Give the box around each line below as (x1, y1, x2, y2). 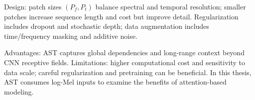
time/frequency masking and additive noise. (4, 30, 137, 41)
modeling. (4, 86, 34, 97)
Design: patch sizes (4, 1, 62, 11)
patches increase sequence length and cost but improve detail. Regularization (4, 11, 239, 21)
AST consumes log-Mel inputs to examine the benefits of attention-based (4, 77, 227, 87)
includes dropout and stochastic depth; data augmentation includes (4, 21, 209, 31)
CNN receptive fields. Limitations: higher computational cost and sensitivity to (4, 57, 246, 67)
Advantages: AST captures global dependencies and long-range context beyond (4, 47, 245, 58)
